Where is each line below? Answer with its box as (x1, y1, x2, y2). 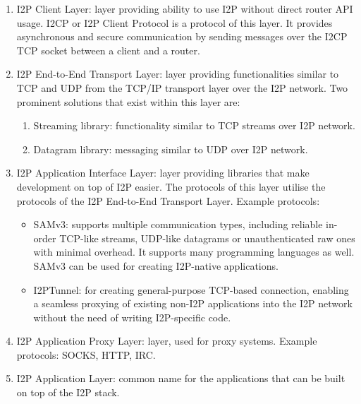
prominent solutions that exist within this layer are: (16, 94, 240, 109)
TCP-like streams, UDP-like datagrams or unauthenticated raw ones (59, 230, 355, 245)
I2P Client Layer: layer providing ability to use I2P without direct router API (16, 1, 353, 16)
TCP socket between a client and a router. (16, 42, 200, 57)
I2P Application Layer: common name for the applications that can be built (16, 371, 345, 386)
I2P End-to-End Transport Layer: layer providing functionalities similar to (16, 66, 339, 81)
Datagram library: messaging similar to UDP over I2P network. (33, 141, 308, 156)
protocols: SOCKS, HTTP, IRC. (16, 347, 156, 362)
